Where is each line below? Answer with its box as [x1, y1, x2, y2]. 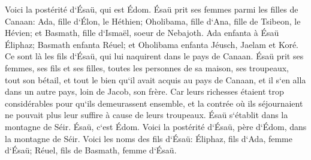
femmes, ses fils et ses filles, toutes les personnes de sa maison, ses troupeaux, [5, 61, 289, 74]
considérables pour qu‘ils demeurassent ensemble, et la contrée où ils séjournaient [5, 96, 303, 109]
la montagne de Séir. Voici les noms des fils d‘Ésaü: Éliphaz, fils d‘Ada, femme [5, 132, 292, 144]
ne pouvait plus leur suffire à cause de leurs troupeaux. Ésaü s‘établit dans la [5, 108, 288, 121]
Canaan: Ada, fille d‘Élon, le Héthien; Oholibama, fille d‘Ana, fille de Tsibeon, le [5, 14, 301, 27]
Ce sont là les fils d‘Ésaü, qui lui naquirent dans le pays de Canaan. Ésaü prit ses [5, 50, 304, 62]
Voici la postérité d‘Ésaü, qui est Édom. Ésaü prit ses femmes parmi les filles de [5, 3, 298, 15]
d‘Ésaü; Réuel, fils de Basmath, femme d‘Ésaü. [5, 144, 177, 156]
